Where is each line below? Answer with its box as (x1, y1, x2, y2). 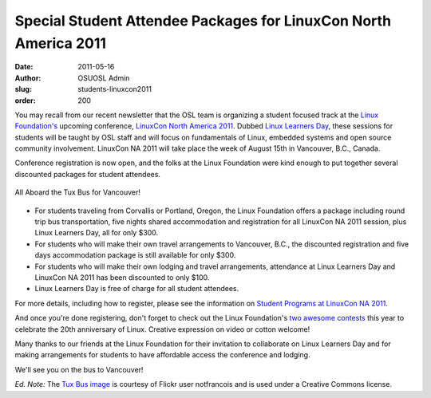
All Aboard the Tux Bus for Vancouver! (14, 187, 141, 197)
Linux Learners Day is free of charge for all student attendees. (34, 284, 239, 294)
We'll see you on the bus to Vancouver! (14, 365, 144, 374)
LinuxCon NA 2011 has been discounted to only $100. (34, 272, 210, 282)
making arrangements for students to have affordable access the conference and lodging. (14, 350, 310, 360)
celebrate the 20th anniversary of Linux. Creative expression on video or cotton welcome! (14, 324, 310, 334)
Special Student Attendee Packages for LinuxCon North (14, 12, 391, 30)
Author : (14, 73, 42, 83)
